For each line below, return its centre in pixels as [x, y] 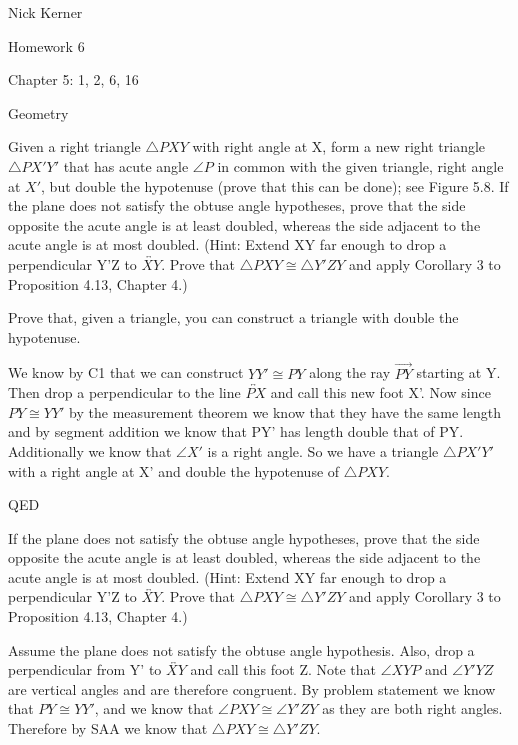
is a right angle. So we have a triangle [323, 450]
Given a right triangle [74, 146]
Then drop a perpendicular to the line [124, 392]
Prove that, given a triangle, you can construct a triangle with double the [233, 317]
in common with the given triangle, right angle [360, 165]
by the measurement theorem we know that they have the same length [285, 411]
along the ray [350, 372]
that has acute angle [126, 165]
